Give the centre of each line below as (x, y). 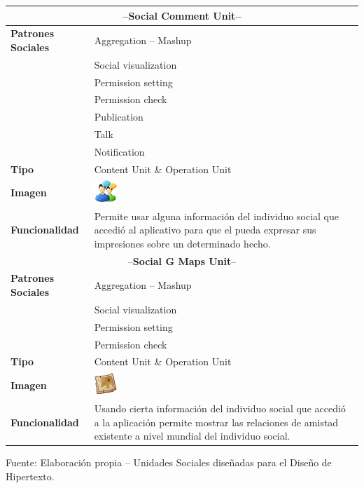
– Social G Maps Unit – (182, 260)
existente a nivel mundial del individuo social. (192, 436)
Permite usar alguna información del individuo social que (216, 216)
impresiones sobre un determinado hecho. (182, 243)
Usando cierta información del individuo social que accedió (220, 408)
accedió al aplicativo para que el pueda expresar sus (205, 230)
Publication (119, 117)
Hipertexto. (30, 476)
